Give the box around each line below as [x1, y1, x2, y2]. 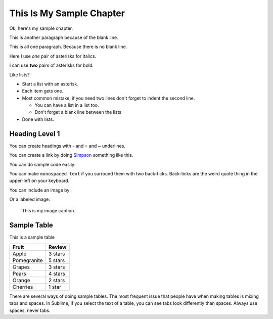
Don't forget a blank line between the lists [34, 109, 121, 115]
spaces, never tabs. [9, 307, 51, 313]
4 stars [48, 270, 65, 277]
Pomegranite [12, 257, 43, 264]
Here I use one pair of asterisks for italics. [9, 53, 97, 59]
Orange [12, 277, 30, 284]
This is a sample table [9, 234, 55, 240]
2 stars [48, 277, 65, 284]
